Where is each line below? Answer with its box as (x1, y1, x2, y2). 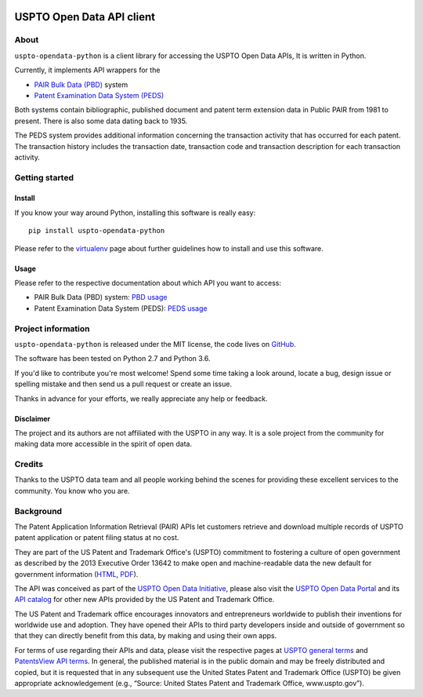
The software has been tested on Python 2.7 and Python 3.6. (14, 354, 211, 363)
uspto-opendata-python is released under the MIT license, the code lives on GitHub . (14, 339, 297, 348)
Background (14, 505, 63, 516)
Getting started (14, 172, 74, 183)
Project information (14, 323, 90, 334)
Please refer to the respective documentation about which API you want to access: (14, 279, 282, 288)
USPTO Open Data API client (14, 10, 156, 24)
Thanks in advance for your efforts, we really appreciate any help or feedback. (14, 393, 268, 403)
